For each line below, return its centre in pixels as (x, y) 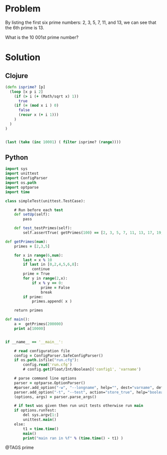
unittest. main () (40, 420)
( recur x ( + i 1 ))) (38, 115)
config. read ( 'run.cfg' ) (47, 365)
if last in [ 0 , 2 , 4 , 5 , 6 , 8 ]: (51, 265)
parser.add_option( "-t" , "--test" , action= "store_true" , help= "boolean (90, 392)
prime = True (37, 274)
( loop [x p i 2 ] (26, 92)
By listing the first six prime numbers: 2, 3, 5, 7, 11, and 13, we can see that (81, 22)
